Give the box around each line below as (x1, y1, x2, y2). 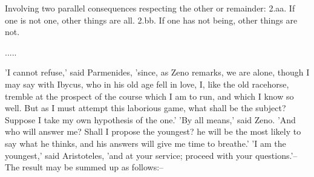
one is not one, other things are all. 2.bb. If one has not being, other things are (5, 13, 298, 26)
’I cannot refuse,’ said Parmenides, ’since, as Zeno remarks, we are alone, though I (5, 66, 310, 79)
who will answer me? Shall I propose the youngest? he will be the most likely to (5, 125, 301, 138)
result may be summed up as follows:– (22, 161, 164, 173)
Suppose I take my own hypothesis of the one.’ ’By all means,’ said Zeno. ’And (5, 113, 296, 126)
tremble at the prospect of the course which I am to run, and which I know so (5, 89, 294, 102)
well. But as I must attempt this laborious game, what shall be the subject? (5, 101, 286, 114)
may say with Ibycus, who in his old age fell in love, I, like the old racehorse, (5, 77, 289, 90)
